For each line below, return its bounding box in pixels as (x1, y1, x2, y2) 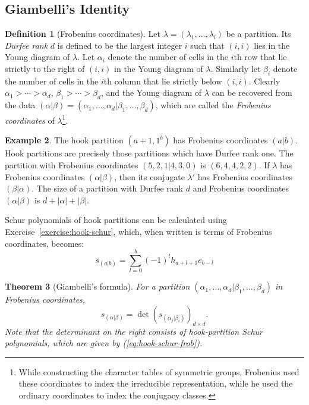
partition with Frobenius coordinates (5, 159, 138, 171)
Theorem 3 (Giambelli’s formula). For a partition (5, 280, 190, 293)
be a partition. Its (226, 27, 291, 40)
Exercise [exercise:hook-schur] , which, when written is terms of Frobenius (5, 225, 272, 237)
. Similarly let (210, 62, 261, 74)
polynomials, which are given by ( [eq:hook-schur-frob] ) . (5, 337, 203, 349)
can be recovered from (212, 86, 292, 99)
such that (190, 39, 225, 51)
